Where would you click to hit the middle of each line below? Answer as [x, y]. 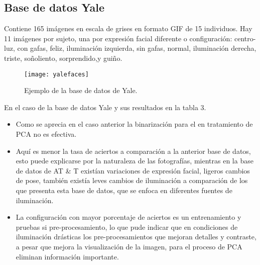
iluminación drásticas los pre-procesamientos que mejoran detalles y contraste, [136, 237]
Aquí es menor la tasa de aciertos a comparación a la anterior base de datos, [133, 151]
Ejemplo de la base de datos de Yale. [81, 90]
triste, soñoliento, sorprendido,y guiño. [63, 58]
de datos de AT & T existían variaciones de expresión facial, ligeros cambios [133, 170]
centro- [245, 38]
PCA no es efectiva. [46, 134]
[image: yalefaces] [56, 74]
